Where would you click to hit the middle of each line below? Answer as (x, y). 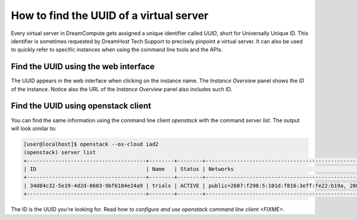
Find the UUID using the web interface (83, 67)
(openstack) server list (60, 152)
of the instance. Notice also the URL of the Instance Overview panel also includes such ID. (122, 89)
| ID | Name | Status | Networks (129, 169)
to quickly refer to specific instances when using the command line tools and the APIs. (117, 50)
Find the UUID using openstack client (81, 106)
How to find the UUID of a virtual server (110, 15)
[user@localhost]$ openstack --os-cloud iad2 (91, 144)
